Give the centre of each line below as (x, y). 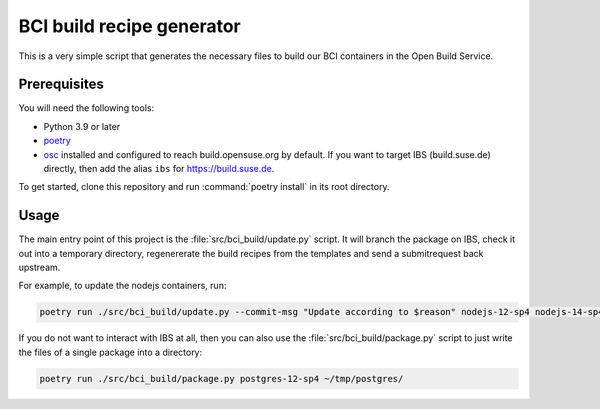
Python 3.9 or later (82, 126)
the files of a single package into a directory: (110, 352)
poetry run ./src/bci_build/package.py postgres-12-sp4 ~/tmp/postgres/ (221, 378)
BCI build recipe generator (130, 26)
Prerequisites (61, 84)
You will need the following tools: (86, 108)
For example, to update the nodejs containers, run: (122, 286)
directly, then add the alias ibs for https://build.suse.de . (159, 169)
